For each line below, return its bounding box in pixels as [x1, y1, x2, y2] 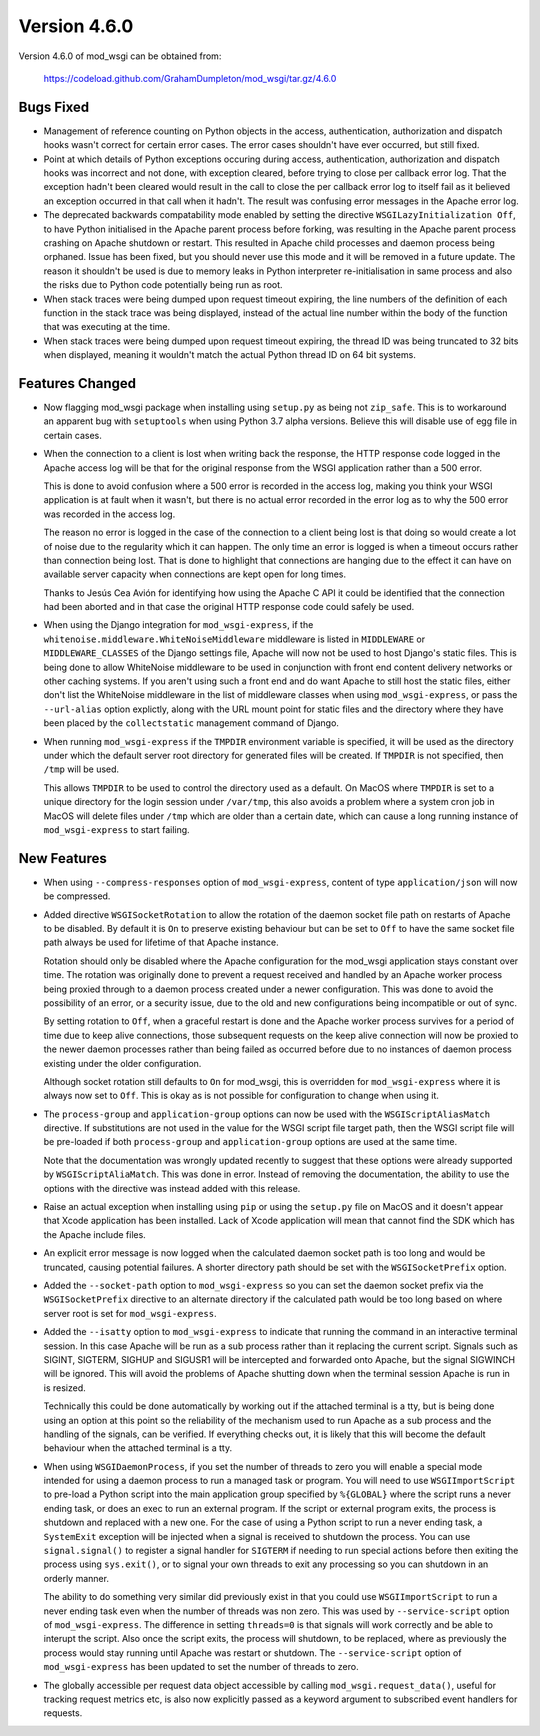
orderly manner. [43, 1572, 110, 1584]
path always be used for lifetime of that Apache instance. [43, 936, 279, 949]
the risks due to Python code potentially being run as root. [43, 279, 284, 291]
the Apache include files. [43, 1228, 147, 1240]
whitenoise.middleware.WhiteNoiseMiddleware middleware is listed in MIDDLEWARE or [43, 633, 426, 645]
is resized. [43, 1381, 86, 1394]
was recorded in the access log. [43, 508, 176, 520]
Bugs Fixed [18, 98, 90, 115]
